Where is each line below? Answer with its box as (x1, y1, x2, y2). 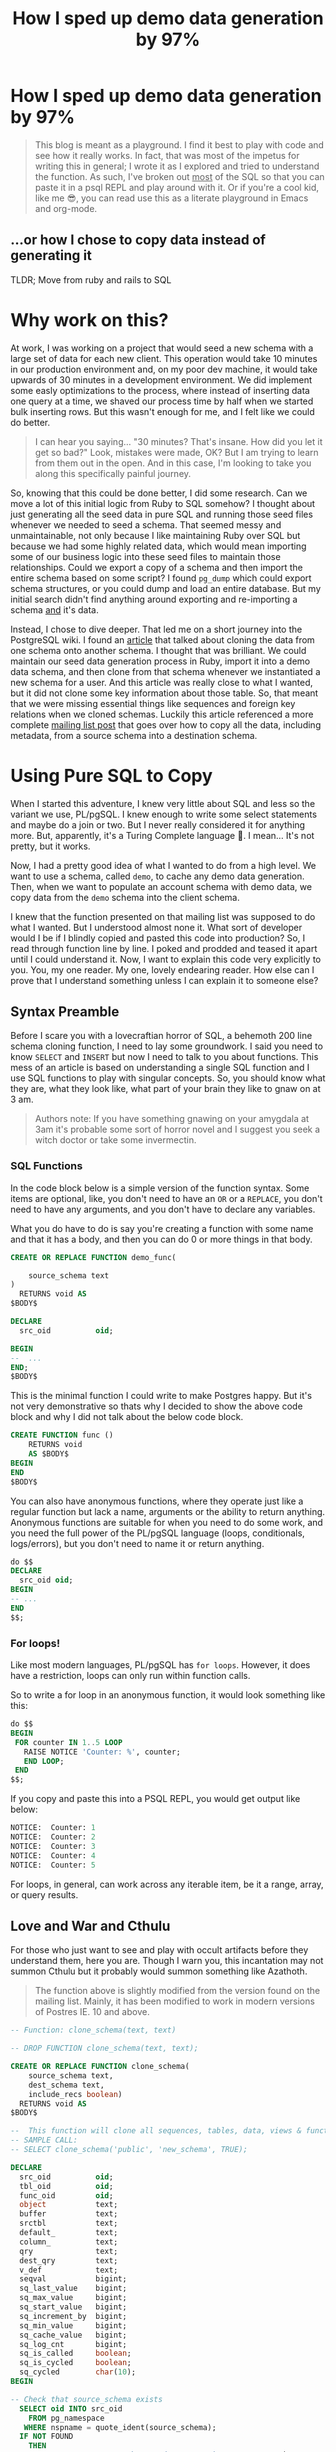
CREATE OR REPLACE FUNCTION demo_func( (10, 1252, 177, 1262)
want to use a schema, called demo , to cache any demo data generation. (10, 870, 305, 882)
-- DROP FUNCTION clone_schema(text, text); (10, 2043, 199, 2054)
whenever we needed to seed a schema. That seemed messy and (10, 518, 282, 531)
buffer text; (19, 2209, 118, 2219)
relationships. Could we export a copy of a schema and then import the (10, 561, 303, 573)
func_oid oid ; (19, 2190, 114, 2201)
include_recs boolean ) (28, 2089, 123, 2099)
